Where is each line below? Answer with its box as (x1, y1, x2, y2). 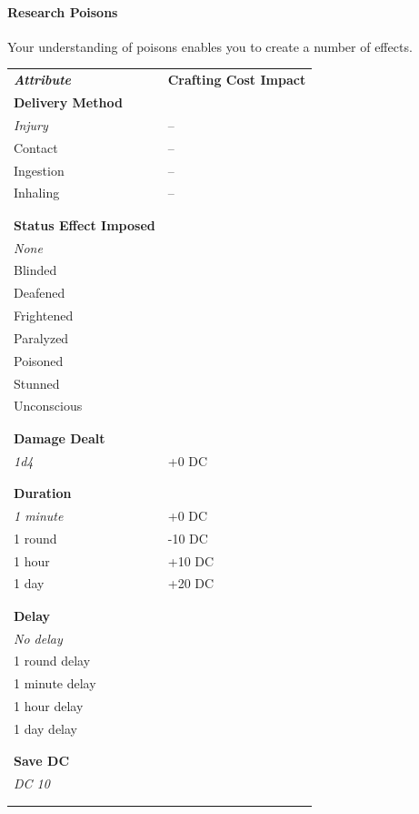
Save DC (14, 751, 70, 770)
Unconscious (14, 396, 83, 415)
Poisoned (14, 351, 64, 370)
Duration (14, 483, 72, 502)
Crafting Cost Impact (167, 70, 306, 89)
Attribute (14, 70, 72, 89)
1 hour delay (14, 697, 84, 716)
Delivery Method (14, 92, 123, 111)
